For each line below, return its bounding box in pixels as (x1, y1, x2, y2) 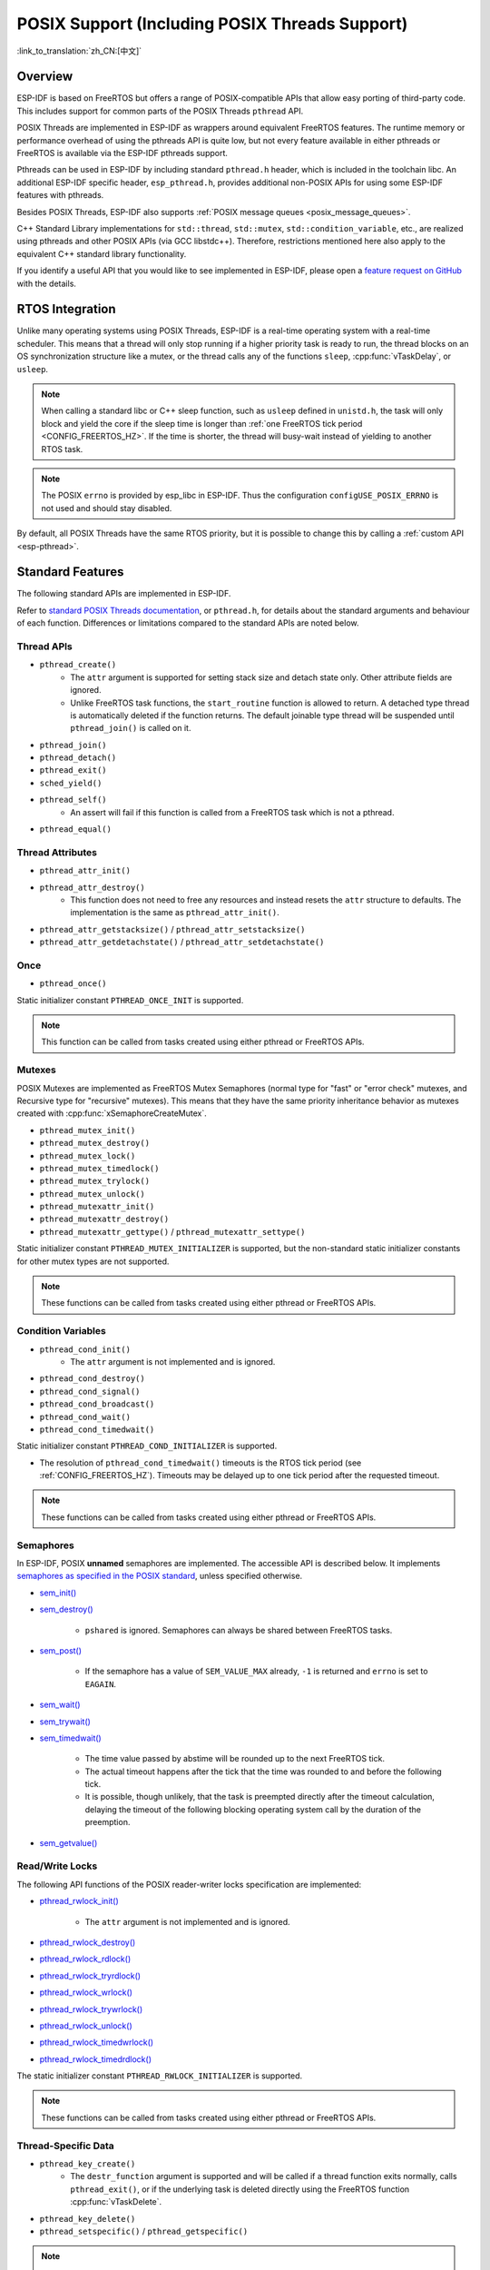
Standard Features (16, 564, 124, 580)
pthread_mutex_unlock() (39, 1189, 145, 1199)
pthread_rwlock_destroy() (39, 1937, 136, 1948)
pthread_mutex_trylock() (39, 1176, 150, 1187)
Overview (16, 69, 73, 84)
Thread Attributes (16, 845, 97, 858)
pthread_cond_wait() (39, 1412, 132, 1422)
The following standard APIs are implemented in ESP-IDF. (16, 588, 231, 599)
